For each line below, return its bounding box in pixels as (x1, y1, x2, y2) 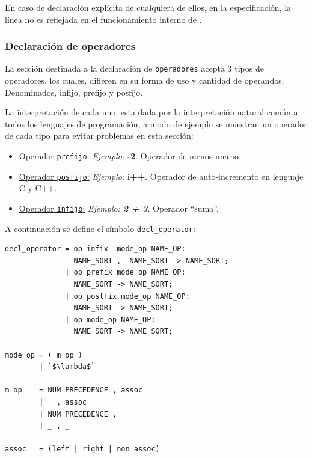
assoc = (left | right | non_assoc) (5, 445, 160, 454)
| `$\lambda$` (39, 362, 96, 371)
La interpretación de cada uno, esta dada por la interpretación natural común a (5, 106, 298, 118)
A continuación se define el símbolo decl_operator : (5, 222, 195, 234)
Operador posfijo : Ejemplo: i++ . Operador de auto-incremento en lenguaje (19, 169, 304, 182)
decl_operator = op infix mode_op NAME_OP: (5, 245, 186, 254)
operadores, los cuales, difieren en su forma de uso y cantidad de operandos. (5, 74, 284, 87)
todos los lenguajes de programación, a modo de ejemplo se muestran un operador (5, 117, 307, 130)
